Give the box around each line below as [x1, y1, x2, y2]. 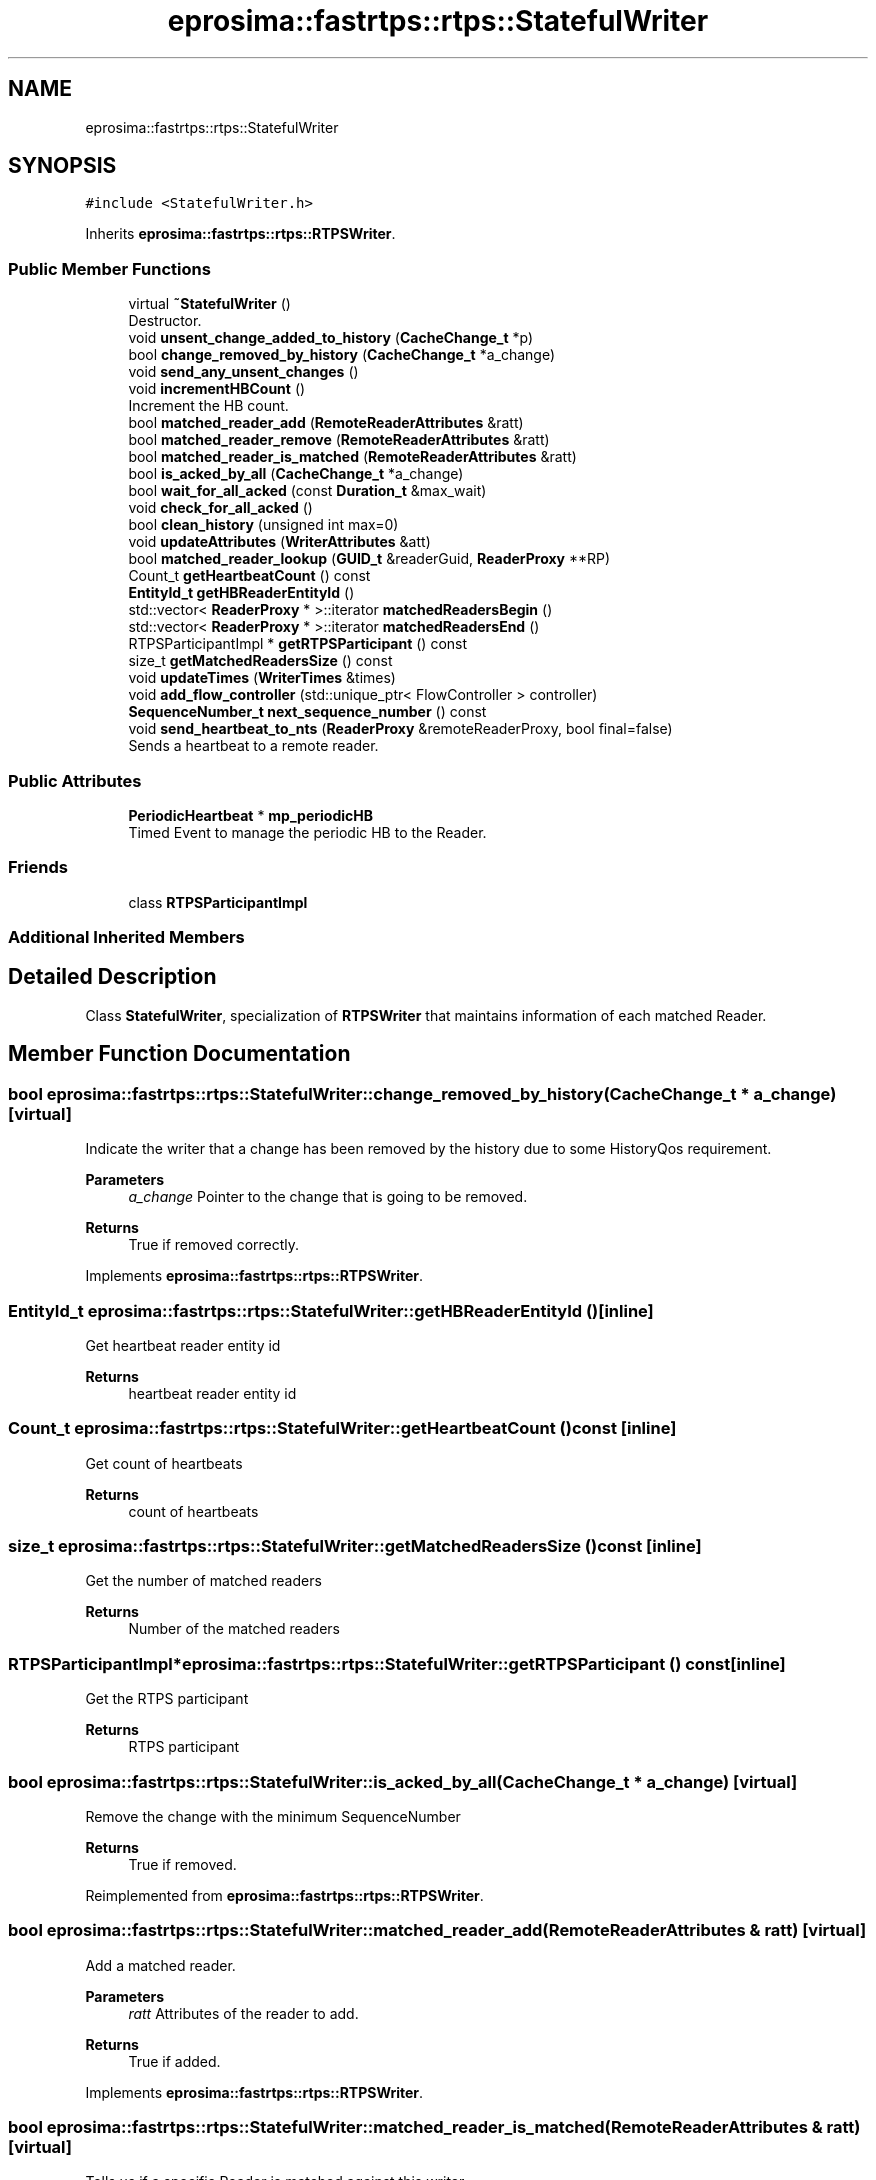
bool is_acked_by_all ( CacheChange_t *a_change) [128, 465, 464, 483]
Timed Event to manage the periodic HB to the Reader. [128, 823, 487, 841]
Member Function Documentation [8, 1041, 351, 1067]
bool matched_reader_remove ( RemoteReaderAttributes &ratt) [128, 431, 550, 449]
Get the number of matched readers [85, 1572, 322, 1590]
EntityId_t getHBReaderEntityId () [128, 584, 355, 602]
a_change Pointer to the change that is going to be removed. [128, 1188, 528, 1206]
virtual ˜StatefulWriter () [128, 295, 291, 313]
